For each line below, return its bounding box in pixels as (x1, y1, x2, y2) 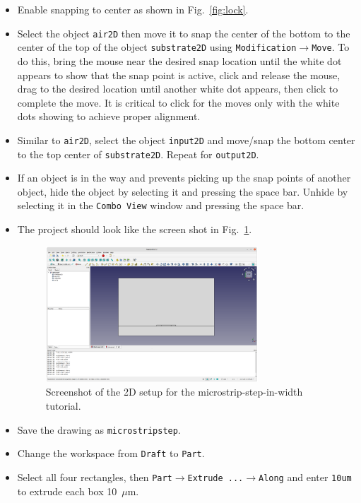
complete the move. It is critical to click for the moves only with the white (17, 95, 340, 110)
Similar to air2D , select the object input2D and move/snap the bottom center (17, 132, 355, 147)
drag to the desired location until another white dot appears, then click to (17, 81, 338, 96)
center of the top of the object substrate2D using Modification (17, 40, 297, 54)
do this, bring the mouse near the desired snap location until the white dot (17, 53, 342, 68)
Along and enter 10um (258, 469, 352, 484)
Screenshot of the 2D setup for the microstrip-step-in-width (45, 384, 303, 399)
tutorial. (45, 398, 81, 413)
